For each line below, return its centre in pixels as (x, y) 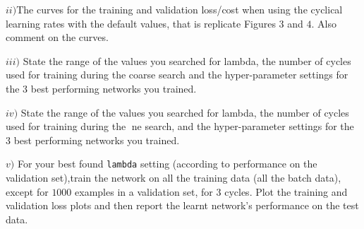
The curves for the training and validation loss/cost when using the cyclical (180, 9)
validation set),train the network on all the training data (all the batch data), (174, 177)
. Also (324, 23)
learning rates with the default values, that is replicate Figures (141, 23)
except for (27, 191)
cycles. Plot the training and (286, 191)
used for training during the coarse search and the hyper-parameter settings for (177, 75)
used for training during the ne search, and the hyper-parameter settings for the (180, 126)
